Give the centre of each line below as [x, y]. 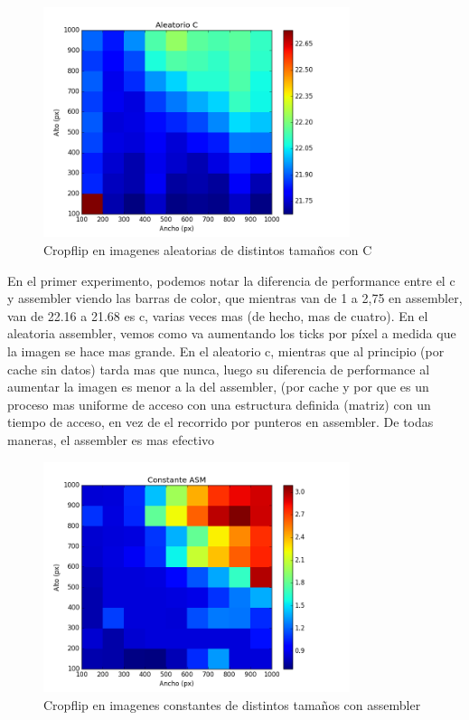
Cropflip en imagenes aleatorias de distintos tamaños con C [208, 249]
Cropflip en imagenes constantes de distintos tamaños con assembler [232, 704]
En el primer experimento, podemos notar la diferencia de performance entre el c [231, 280]
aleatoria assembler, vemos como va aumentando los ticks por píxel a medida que [232, 333]
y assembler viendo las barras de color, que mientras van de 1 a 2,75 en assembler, [235, 298]
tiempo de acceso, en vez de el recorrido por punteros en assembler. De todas [220, 422]
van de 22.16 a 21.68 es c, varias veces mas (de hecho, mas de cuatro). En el [218, 315]
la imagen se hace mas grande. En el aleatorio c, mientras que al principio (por [226, 351]
